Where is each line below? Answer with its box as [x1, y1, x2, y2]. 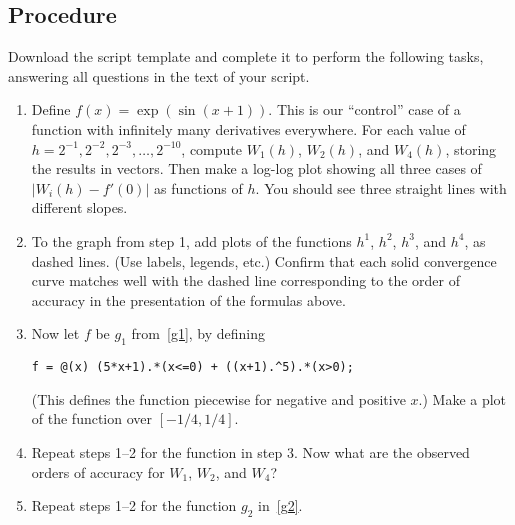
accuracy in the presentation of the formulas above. [31, 289, 346, 310]
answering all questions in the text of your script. [8, 65, 310, 86]
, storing [445, 138, 497, 159]
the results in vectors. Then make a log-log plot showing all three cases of [31, 158, 482, 179]
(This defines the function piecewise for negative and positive [31, 388, 406, 409]
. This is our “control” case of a [268, 99, 461, 120]
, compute [181, 138, 242, 159]
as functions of [154, 177, 243, 198]
